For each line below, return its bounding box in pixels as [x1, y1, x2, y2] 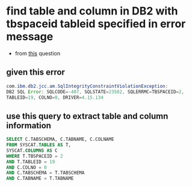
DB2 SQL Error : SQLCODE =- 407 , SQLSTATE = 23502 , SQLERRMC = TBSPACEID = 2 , [6, 88, 185, 95]
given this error [6, 67, 65, 78]
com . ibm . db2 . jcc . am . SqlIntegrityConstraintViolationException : [6, 83, 169, 89]
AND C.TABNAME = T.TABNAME [6, 176, 74, 182]
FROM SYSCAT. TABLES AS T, [6, 142, 71, 148]
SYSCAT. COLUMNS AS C [6, 147, 58, 153]
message [6, 30, 54, 43]
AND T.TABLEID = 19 [6, 158, 55, 165]
